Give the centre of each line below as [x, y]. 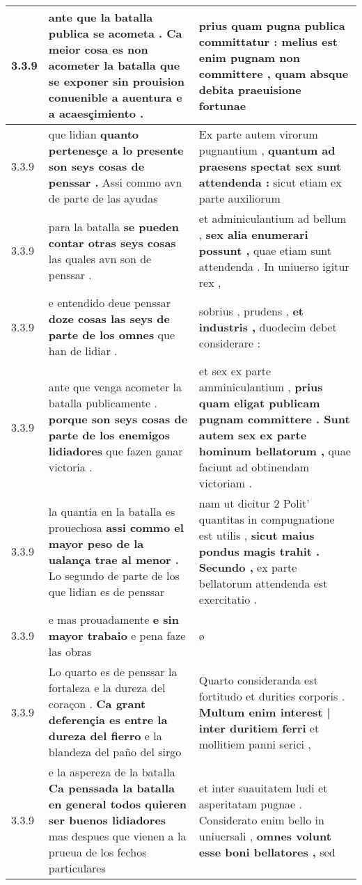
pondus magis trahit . [259, 551]
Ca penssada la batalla [111, 788]
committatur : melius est [268, 41]
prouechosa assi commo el [116, 527]
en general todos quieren [118, 804]
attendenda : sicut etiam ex [270, 182]
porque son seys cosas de [118, 419]
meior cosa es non [98, 49]
